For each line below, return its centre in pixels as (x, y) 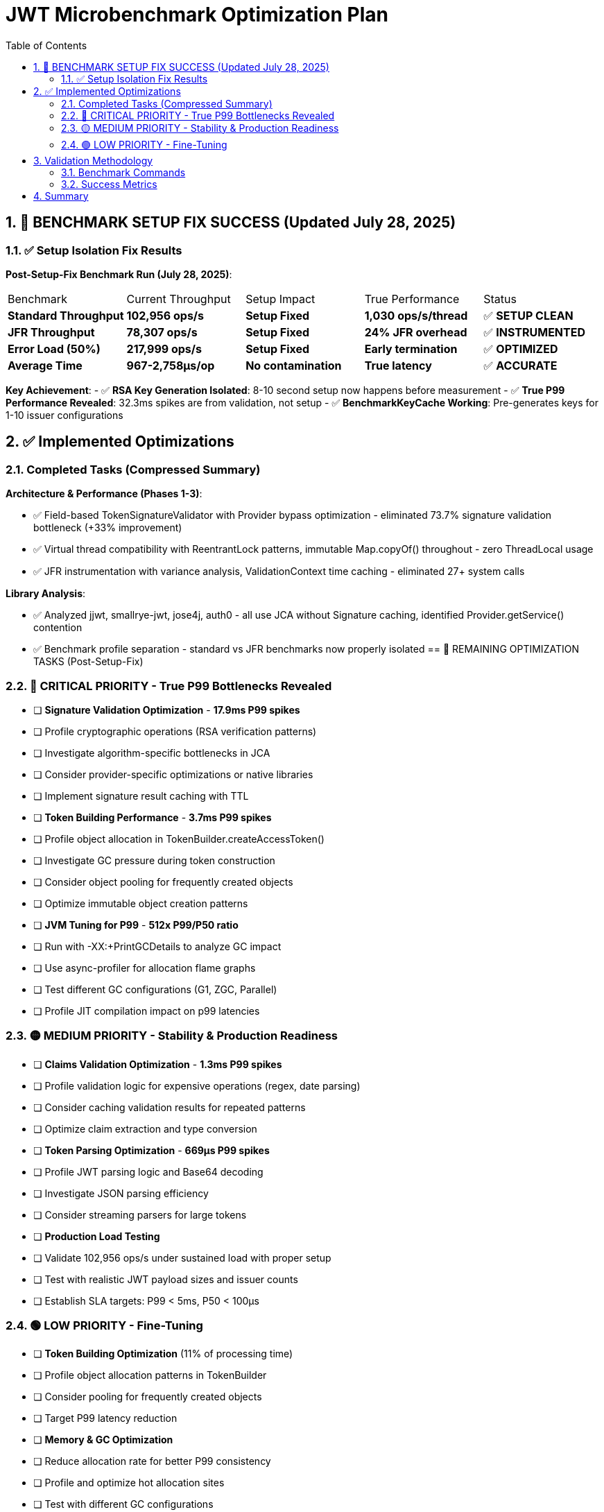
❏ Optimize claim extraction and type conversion (145, 1128)
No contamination (294, 365)
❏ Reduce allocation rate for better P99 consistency (152, 1461)
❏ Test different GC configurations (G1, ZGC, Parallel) (155, 989)
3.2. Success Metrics (109, 184)
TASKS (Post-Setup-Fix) (88, 662)
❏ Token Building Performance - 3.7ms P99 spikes (153, 817)
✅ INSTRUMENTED (535, 332)
